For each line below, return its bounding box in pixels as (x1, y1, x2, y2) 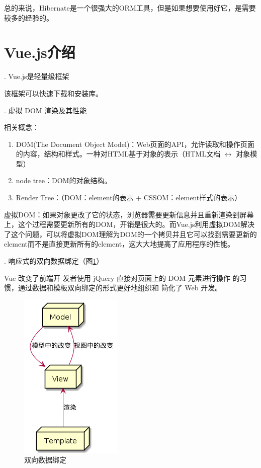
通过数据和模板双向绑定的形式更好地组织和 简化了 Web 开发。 (18, 282, 222, 293)
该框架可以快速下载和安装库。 (4, 88, 103, 98)
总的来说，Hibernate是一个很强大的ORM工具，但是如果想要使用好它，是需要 (4, 3, 256, 13)
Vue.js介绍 (4, 42, 75, 62)
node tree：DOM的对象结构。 (16, 175, 112, 186)
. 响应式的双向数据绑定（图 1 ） (4, 256, 104, 266)
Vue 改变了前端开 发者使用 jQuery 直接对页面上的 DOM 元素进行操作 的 (4, 272, 240, 283)
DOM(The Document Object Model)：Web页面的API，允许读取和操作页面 (16, 138, 254, 149)
